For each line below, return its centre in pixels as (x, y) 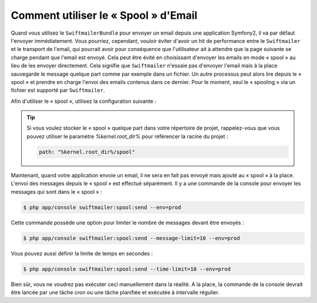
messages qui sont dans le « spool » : (56, 191)
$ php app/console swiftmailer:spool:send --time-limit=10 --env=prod (127, 269)
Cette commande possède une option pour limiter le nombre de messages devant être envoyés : (127, 223)
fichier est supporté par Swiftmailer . (58, 90)
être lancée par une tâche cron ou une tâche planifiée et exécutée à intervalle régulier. (115, 292)
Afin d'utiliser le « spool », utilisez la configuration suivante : (84, 101)
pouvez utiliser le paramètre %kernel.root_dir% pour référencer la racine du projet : (127, 136)
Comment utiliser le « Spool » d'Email (104, 15)
